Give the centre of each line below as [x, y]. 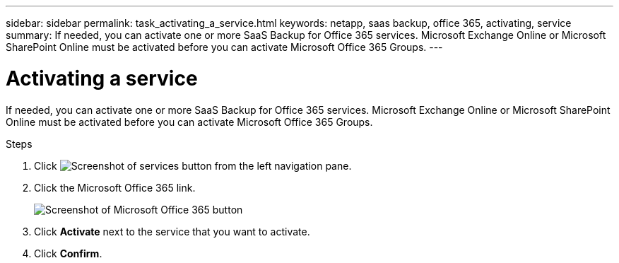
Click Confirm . [68, 253]
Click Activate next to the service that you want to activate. [172, 231]
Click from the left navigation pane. [193, 165]
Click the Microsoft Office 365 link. [115, 187]
